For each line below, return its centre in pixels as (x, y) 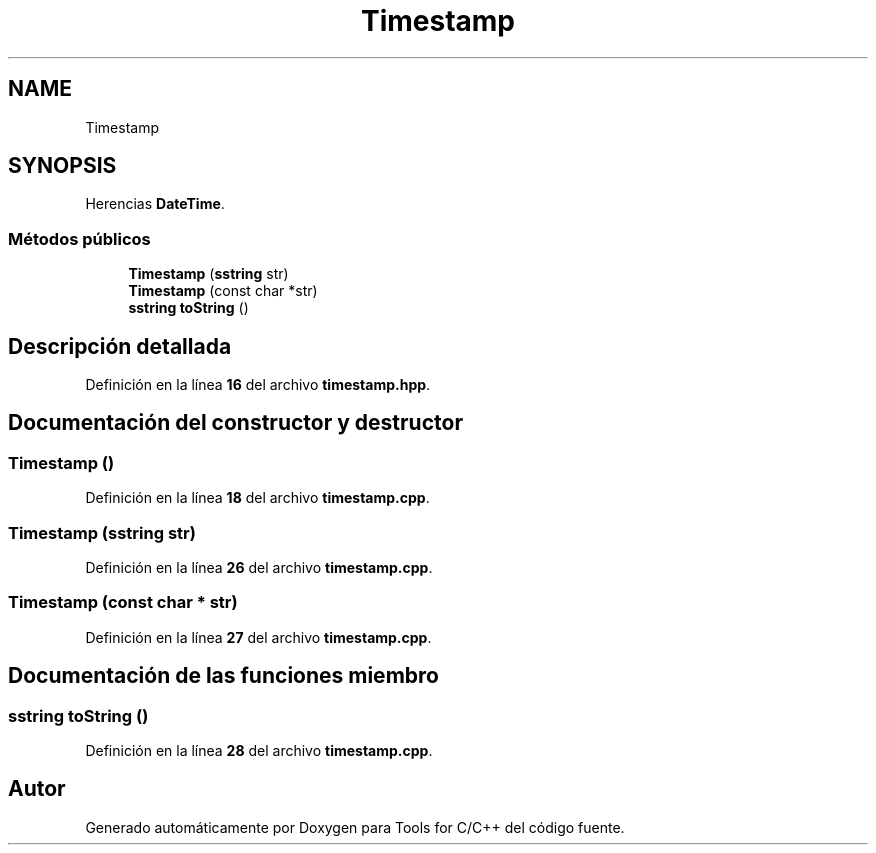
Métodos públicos (79, 238)
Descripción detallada (120, 346)
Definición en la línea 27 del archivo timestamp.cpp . (258, 637)
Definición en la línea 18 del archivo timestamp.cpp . (257, 498)
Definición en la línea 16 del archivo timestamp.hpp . (258, 385)
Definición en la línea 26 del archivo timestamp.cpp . (259, 567)
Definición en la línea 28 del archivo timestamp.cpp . (259, 750)
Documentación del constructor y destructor (235, 423)
